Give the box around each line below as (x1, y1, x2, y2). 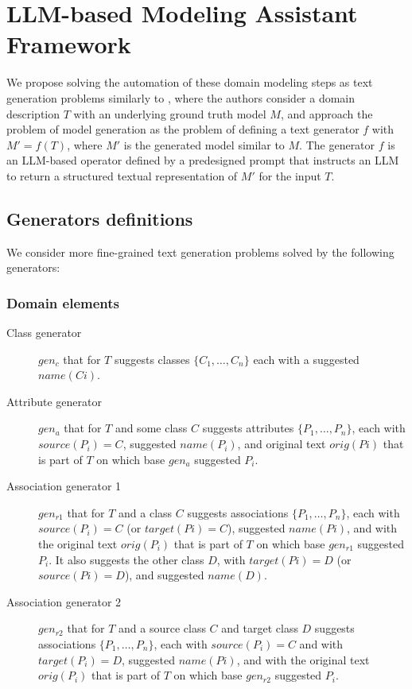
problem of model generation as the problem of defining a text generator (6, 121, 360, 137)
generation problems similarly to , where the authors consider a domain (6, 89, 356, 106)
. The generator (299, 136, 375, 153)
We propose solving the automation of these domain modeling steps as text (6, 74, 373, 91)
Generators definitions (6, 206, 193, 230)
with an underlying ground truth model (73, 105, 266, 122)
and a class (119, 504, 173, 521)
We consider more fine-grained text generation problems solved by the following (6, 243, 395, 260)
